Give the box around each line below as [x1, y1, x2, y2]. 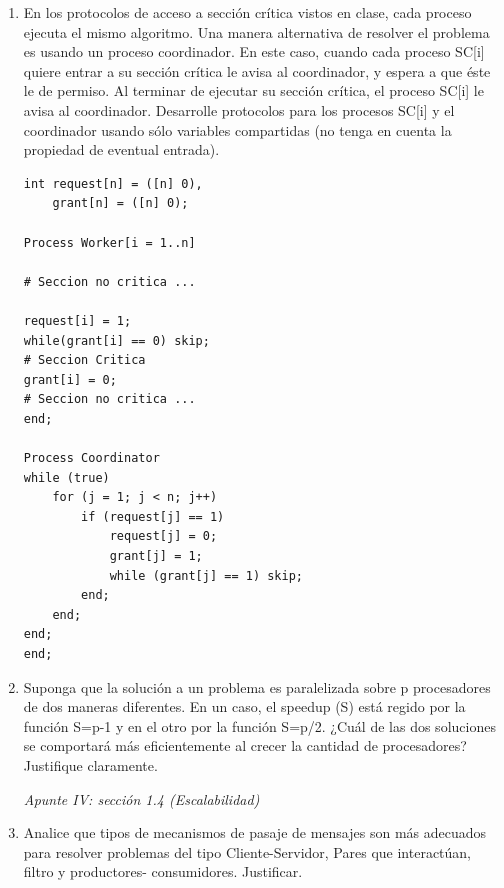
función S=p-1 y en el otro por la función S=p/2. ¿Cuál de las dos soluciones [23, 715, 496, 736]
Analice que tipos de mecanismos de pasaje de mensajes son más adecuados [23, 822, 487, 843]
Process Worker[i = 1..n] [23, 235, 196, 250]
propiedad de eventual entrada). [23, 139, 220, 160]
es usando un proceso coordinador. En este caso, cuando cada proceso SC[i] [23, 41, 485, 62]
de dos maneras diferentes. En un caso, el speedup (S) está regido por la [23, 696, 466, 717]
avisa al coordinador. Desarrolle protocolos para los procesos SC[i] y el [23, 99, 455, 120]
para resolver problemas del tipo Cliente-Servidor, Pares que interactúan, [23, 841, 471, 862]
